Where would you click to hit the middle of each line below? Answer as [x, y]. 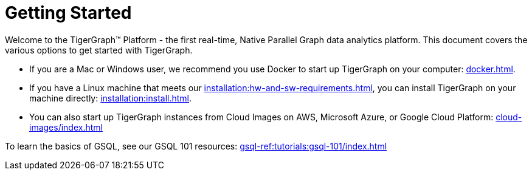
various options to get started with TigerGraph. [99, 50]
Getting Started [68, 13]
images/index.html [66, 127]
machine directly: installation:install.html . [111, 98]
